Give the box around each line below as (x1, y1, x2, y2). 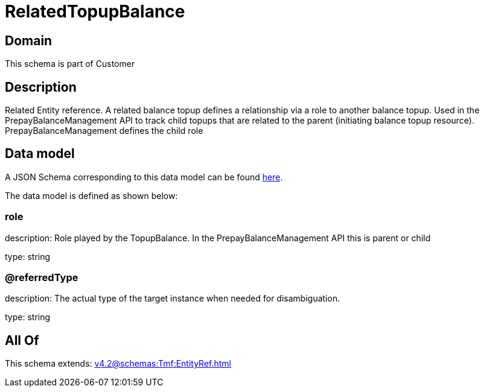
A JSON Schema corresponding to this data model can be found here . (5, 171, 283, 182)
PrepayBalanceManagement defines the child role (5, 125, 203, 136)
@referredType (5, 271, 78, 283)
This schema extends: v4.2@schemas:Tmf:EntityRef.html (5, 358, 232, 369)
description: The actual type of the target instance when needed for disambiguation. (5, 293, 340, 304)
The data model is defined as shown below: (5, 190, 178, 201)
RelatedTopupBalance (5, 1, 185, 22)
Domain (5, 33, 53, 48)
